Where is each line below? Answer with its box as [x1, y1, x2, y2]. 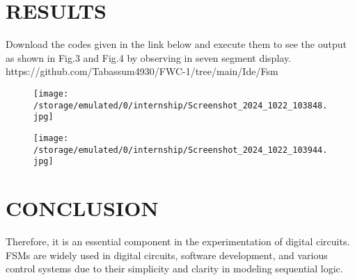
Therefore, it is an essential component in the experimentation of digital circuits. [6, 233, 350, 248]
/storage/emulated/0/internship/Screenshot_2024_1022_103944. [33, 145, 328, 155]
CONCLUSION [6, 194, 159, 222]
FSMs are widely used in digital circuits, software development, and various [6, 247, 328, 262]
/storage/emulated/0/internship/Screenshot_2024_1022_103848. [33, 100, 328, 110]
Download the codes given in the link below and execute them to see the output [6, 37, 347, 51]
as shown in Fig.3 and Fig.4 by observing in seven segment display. [6, 50, 292, 65]
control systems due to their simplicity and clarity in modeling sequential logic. [6, 261, 343, 276]
